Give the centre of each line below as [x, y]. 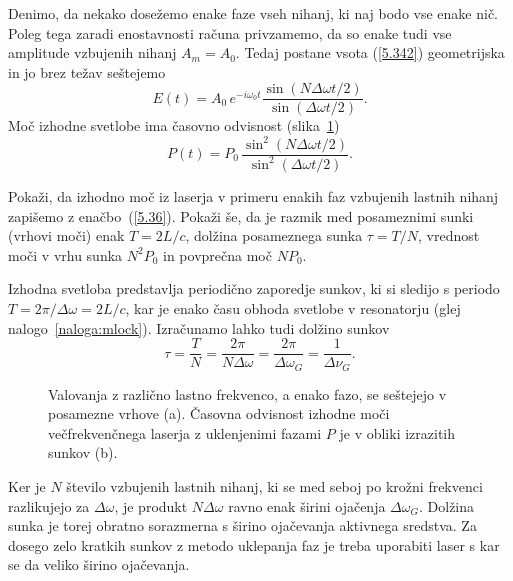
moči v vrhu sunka [65, 254]
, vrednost [449, 235]
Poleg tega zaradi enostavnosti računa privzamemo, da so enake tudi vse [230, 32]
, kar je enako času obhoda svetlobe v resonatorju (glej [293, 307]
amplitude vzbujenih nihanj [92, 52]
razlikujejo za [49, 505]
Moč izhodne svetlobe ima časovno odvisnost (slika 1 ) [174, 125]
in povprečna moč [217, 254]
